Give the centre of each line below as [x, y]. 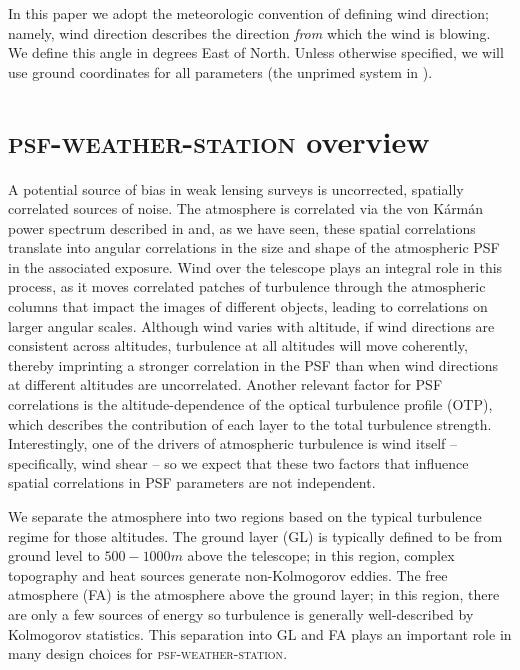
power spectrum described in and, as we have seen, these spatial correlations [242, 227]
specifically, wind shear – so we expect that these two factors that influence [238, 462]
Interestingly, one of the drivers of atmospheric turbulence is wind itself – [232, 443]
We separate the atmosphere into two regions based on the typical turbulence [245, 516]
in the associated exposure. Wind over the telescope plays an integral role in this [255, 266]
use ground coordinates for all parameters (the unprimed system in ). [220, 71]
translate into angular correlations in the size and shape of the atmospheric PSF [254, 247]
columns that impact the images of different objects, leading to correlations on [248, 306]
